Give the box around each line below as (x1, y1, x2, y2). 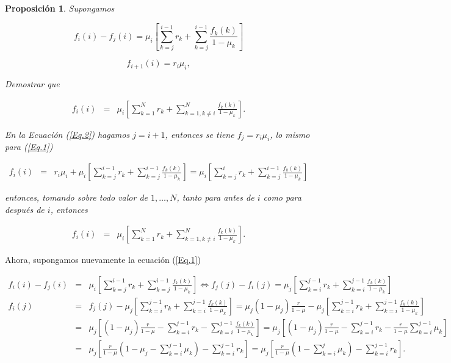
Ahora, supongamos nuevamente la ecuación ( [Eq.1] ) (5, 253, 201, 266)
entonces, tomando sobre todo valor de (5, 191, 148, 204)
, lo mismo (270, 128, 310, 140)
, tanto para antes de (176, 191, 254, 204)
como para (263, 191, 301, 204)
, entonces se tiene (165, 128, 234, 140)
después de (5, 203, 45, 215)
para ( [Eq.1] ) (5, 140, 53, 153)
